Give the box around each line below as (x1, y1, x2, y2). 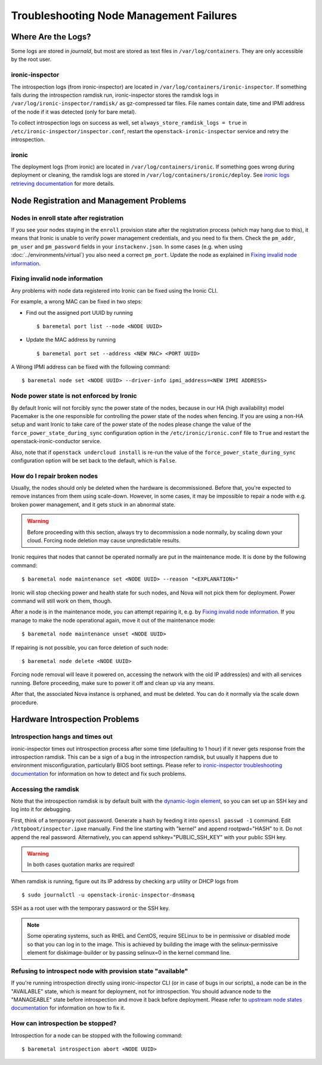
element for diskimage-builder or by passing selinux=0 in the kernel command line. (27, 949, 231, 956)
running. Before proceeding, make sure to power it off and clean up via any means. (11, 679, 215, 686)
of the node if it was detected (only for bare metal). (11, 108, 137, 115)
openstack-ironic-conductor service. (11, 438, 101, 445)
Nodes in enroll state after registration (11, 214, 124, 222)
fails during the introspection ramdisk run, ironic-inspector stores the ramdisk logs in (11, 91, 219, 99)
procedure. (11, 699, 39, 706)
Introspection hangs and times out (11, 732, 113, 741)
